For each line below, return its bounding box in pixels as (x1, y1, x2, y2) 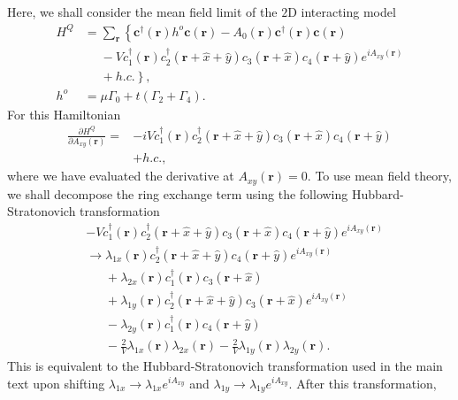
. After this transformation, (288, 373, 437, 392)
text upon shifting (7, 373, 105, 392)
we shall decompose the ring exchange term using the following (7, 184, 348, 203)
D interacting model (287, 3, 396, 20)
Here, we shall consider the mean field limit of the (7, 3, 278, 20)
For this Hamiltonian (7, 104, 121, 123)
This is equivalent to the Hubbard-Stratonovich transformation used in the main (7, 357, 443, 375)
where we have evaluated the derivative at (7, 166, 234, 185)
